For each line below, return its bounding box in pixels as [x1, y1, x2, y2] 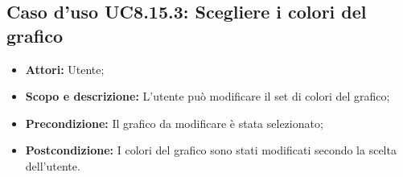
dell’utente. [25, 157, 80, 174]
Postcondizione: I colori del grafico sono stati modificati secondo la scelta [25, 142, 397, 158]
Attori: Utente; [25, 60, 105, 77]
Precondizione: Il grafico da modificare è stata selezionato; [25, 114, 323, 131]
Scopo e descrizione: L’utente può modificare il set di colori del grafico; [25, 88, 390, 105]
